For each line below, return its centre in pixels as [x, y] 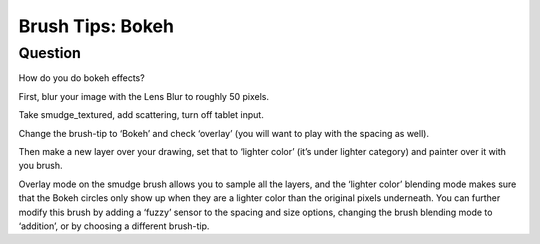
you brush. [41, 166]
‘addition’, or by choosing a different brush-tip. [114, 226]
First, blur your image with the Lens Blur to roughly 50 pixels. [144, 96]
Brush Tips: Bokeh [96, 26]
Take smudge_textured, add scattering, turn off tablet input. [141, 115]
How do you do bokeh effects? [81, 78]
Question [50, 53]
